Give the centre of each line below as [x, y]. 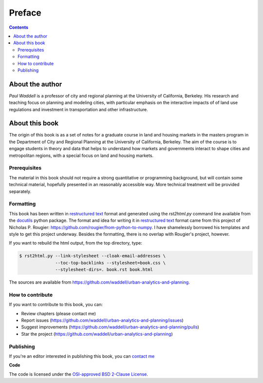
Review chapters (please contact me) [58, 313]
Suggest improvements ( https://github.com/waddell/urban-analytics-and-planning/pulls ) [110, 327]
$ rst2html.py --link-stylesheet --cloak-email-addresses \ [93, 256]
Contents [19, 27]
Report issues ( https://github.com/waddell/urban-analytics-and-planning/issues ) [102, 320]
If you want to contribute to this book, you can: [56, 305]
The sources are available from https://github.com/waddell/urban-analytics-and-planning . [99, 282]
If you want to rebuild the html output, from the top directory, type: [75, 243]
